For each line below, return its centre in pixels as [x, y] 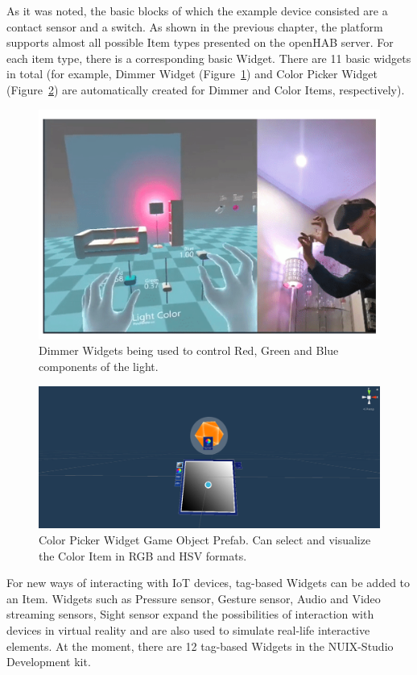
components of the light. [99, 367]
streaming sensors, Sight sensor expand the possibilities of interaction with [190, 614]
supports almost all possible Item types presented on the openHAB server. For [200, 42]
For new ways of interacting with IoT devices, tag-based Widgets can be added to [208, 583]
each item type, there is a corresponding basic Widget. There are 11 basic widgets [209, 58]
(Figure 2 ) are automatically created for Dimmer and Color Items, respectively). [206, 89]
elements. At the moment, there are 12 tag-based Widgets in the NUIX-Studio [200, 646]
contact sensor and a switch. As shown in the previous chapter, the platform [195, 26]
